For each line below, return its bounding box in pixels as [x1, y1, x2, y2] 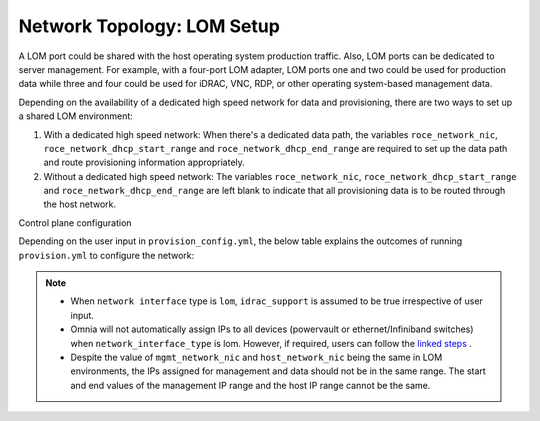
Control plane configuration [18, 216, 132, 229]
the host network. [43, 198, 117, 210]
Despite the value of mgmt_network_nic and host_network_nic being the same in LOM [70, 351, 443, 363]
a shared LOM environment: [18, 110, 134, 122]
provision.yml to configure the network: [18, 249, 195, 261]
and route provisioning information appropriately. [43, 156, 245, 169]
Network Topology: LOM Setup [18, 15, 280, 37]
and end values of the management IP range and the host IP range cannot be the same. [70, 379, 431, 391]
